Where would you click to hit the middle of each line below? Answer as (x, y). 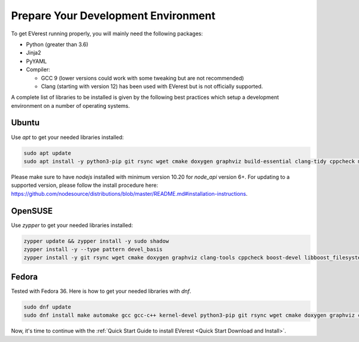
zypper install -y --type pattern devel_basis (93, 249)
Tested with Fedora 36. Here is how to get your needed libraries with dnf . (101, 291)
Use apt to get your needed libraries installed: (67, 137)
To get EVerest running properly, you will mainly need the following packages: (107, 34)
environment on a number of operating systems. (71, 105)
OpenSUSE (32, 211)
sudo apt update (48, 153)
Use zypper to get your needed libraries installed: (72, 225)
